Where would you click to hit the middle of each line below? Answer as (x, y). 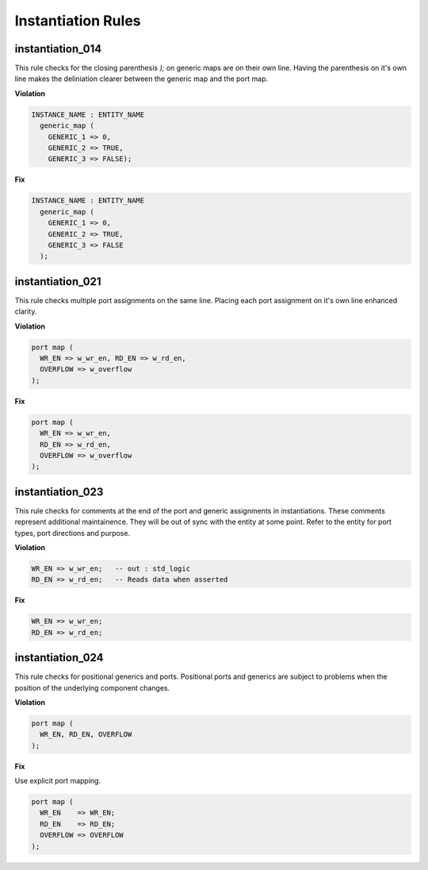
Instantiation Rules (78, 21)
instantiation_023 (59, 492)
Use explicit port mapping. (58, 781)
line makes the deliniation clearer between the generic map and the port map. (141, 79)
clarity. (26, 312)
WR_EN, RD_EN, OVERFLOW (86, 735)
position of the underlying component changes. (92, 687)
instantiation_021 (58, 281)
